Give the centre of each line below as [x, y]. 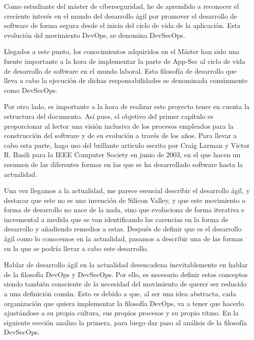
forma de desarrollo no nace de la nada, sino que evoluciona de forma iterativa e [124, 210]
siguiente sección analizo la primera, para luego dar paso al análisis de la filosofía [126, 322]
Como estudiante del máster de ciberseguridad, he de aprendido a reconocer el [122, 6]
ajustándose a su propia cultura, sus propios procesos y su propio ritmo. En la [121, 313]
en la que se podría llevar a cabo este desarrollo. [76, 248]
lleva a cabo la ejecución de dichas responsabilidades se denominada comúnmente [126, 80]
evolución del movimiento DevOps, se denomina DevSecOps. [95, 35]
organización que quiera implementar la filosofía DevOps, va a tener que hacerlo [124, 303]
